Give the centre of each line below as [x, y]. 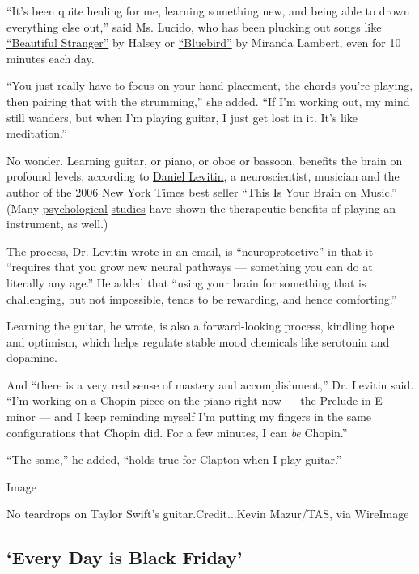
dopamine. [32, 357]
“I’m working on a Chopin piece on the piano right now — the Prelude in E [195, 400]
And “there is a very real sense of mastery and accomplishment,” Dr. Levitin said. [210, 384]
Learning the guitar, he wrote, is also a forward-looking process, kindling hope [201, 326]
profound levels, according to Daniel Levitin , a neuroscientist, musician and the [203, 176]
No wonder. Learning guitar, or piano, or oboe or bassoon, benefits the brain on [205, 160]
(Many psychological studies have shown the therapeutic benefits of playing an [201, 208]
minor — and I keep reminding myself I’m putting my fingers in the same [189, 417]
